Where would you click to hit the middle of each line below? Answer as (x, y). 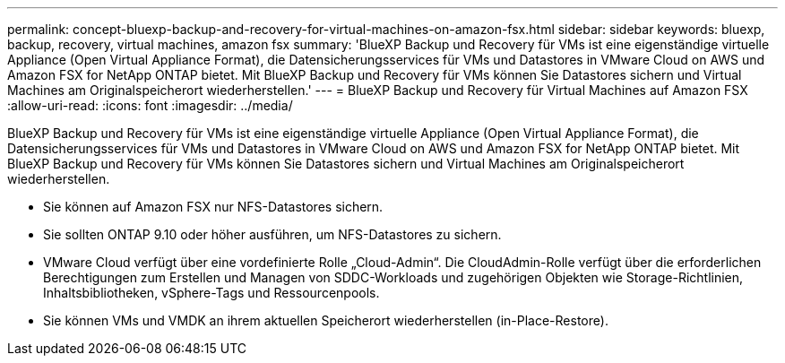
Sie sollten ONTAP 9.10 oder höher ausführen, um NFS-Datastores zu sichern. (272, 234)
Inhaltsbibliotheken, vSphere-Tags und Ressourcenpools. (211, 293)
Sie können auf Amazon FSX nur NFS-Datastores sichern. (213, 207)
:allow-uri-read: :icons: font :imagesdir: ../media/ (150, 105)
